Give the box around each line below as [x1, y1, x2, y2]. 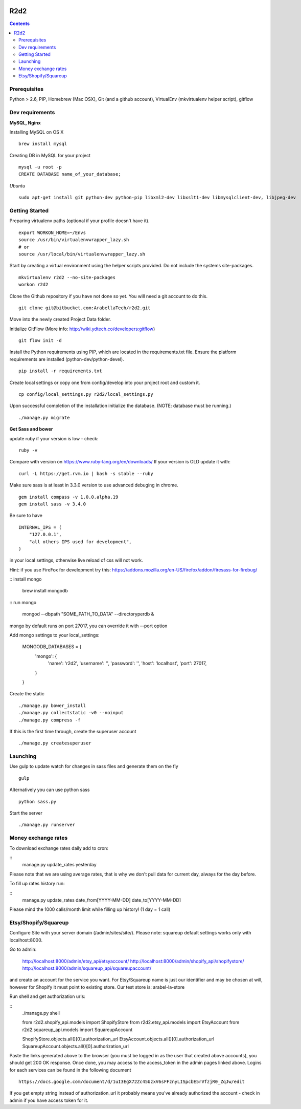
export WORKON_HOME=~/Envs [18, 229, 86, 236]
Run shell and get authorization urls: [9, 993, 85, 999]
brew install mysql [18, 141, 67, 147]
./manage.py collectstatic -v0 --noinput [18, 710, 124, 716]
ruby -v [18, 447, 38, 453]
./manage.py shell [22, 1010, 60, 1016]
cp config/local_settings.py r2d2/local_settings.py [18, 392, 153, 397]
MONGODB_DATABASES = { [22, 644, 82, 650]
